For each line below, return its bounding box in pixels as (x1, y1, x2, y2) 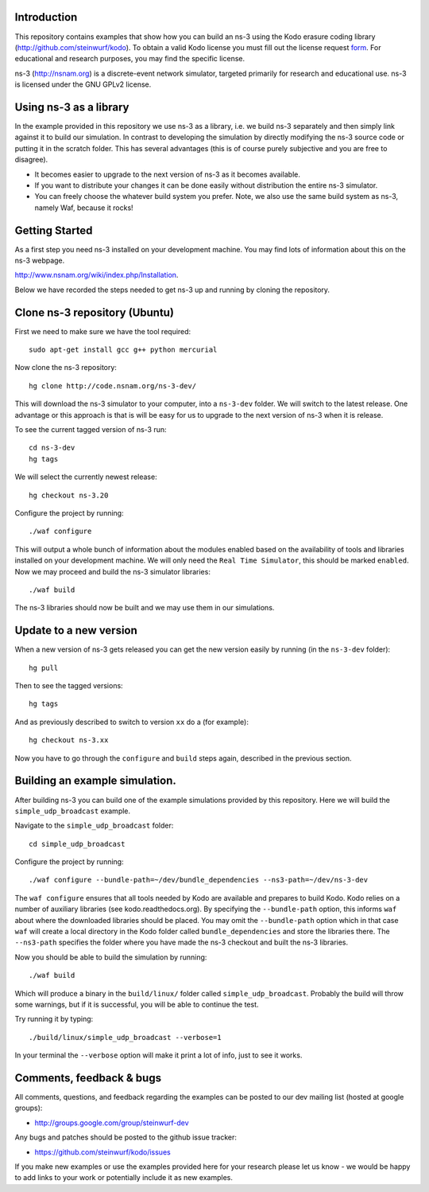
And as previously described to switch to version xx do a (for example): (14, 717, 249, 726)
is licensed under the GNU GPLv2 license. (14, 80, 152, 89)
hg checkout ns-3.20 (29, 490, 109, 500)
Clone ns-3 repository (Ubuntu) (14, 306, 175, 319)
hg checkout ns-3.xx (29, 736, 109, 745)
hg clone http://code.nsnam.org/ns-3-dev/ (29, 381, 197, 390)
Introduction (14, 10, 78, 24)
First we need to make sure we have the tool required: (14, 326, 191, 336)
